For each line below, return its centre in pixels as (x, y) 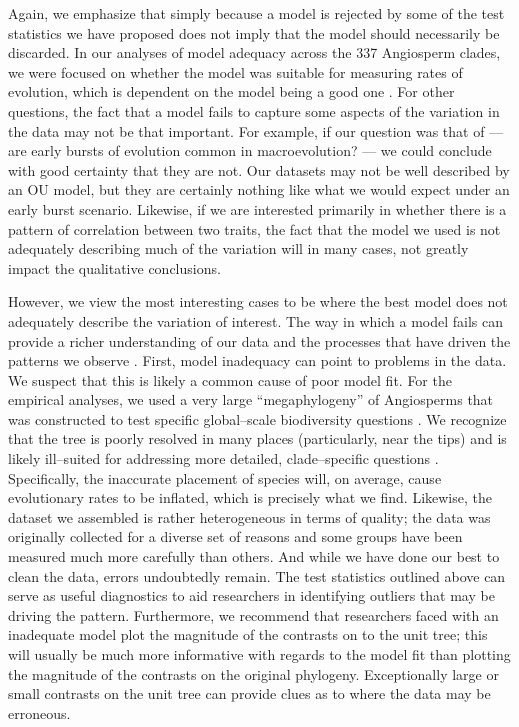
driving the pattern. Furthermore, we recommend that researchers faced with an (253, 614)
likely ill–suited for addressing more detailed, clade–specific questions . (223, 458)
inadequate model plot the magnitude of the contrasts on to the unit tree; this (248, 634)
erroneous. (39, 712)
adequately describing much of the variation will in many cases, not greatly (238, 248)
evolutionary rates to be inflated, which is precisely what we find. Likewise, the (250, 497)
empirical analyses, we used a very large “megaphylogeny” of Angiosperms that (251, 399)
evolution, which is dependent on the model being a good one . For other (231, 91)
